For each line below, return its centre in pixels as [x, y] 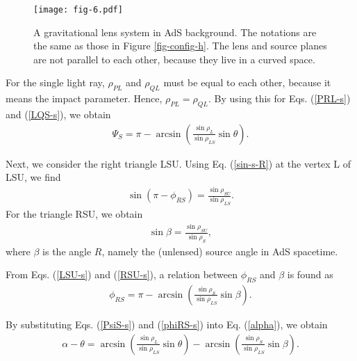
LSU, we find [33, 177]
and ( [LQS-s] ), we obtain [58, 114]
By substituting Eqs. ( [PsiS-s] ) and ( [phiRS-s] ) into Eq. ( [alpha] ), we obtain [167, 324]
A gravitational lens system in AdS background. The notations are [175, 32]
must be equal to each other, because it [247, 82]
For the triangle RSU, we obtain [74, 214]
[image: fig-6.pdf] [78, 10]
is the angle [67, 251]
